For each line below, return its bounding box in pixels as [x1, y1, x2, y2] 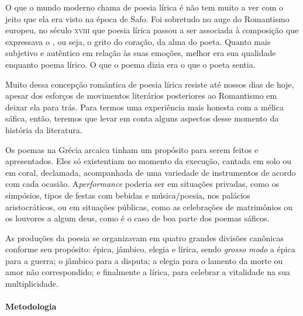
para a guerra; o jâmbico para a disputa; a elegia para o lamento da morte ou [5, 254, 283, 266]
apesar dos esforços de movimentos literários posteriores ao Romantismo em [5, 89, 277, 102]
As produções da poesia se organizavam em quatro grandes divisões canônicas [5, 231, 284, 244]
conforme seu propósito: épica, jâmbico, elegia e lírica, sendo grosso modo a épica [5, 243, 295, 255]
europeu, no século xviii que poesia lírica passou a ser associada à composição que [5, 24, 299, 36]
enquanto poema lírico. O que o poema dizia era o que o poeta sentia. [5, 58, 256, 70]
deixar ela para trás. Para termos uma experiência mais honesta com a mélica [5, 100, 284, 113]
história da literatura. [5, 123, 82, 136]
